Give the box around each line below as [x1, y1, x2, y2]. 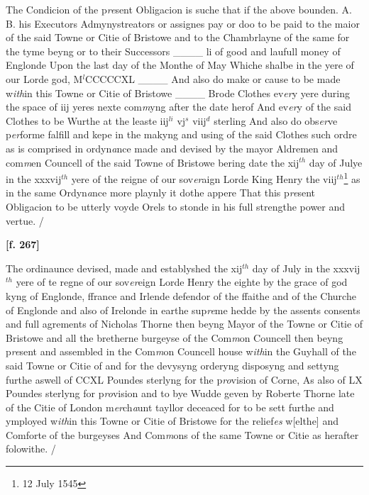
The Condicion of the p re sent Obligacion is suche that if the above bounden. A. [6, 2, 352, 16]
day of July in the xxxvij [252, 260, 360, 275]
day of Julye [309, 155, 363, 169]
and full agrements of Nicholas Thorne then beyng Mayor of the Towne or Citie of [6, 316, 363, 331]
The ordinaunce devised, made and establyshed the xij [6, 260, 243, 275]
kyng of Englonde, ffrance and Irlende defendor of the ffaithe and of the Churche [6, 288, 356, 303]
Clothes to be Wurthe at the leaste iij [6, 113, 169, 128]
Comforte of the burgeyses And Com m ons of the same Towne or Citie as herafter [6, 427, 359, 442]
